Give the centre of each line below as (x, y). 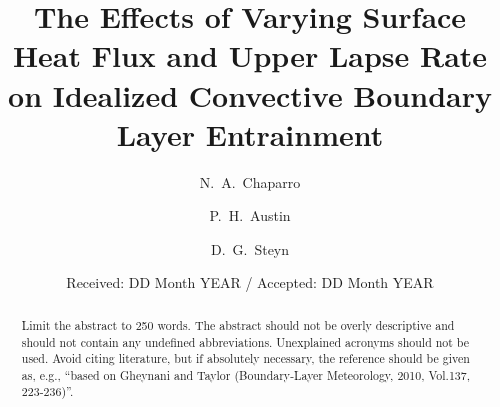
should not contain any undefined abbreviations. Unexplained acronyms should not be (245, 341)
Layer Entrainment (250, 133)
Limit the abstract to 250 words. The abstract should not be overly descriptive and (238, 324)
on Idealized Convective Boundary (250, 94)
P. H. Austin (250, 215)
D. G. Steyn (250, 248)
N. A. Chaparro (250, 181)
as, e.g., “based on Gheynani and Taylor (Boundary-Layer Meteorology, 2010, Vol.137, (246, 374)
